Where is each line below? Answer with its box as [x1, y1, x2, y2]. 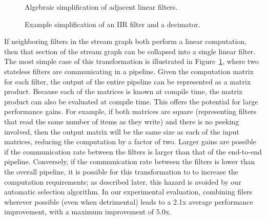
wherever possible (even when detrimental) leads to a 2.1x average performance [4, 196, 253, 207]
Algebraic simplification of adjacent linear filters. [25, 2, 178, 12]
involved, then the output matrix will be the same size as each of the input [4, 126, 239, 137]
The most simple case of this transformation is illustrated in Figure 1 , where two [4, 56, 259, 67]
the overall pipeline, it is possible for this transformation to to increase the [4, 166, 238, 177]
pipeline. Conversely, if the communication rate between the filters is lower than [4, 156, 255, 167]
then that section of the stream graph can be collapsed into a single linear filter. [4, 46, 256, 56]
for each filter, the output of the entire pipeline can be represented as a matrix [4, 76, 251, 86]
